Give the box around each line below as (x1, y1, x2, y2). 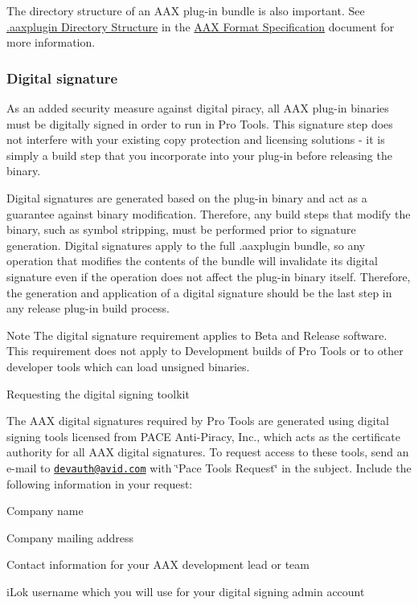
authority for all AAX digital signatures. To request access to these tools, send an (6, 444, 409, 460)
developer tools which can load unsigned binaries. (6, 358, 250, 374)
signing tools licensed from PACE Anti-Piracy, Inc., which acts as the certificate (6, 427, 400, 444)
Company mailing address (6, 529, 134, 546)
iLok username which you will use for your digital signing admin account (6, 583, 365, 599)
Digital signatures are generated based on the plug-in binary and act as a (6, 189, 367, 206)
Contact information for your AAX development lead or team (6, 556, 309, 573)
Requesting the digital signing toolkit (6, 385, 190, 402)
